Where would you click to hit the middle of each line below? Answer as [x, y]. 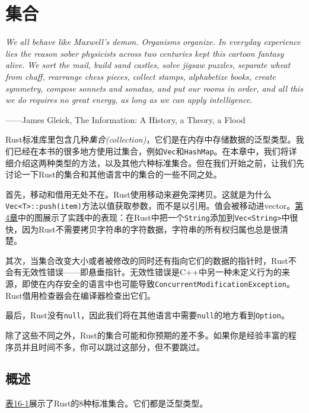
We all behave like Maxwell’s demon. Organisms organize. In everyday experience [153, 42]
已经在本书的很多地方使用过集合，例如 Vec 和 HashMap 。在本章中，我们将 [151, 151]
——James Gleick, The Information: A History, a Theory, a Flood [125, 119]
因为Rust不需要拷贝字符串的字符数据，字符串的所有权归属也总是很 [151, 229]
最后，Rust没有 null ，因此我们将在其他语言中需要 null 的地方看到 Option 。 [147, 315]
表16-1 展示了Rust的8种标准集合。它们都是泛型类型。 [107, 403]
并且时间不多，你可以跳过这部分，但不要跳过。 [113, 346]
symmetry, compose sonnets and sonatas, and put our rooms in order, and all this [154, 88]
